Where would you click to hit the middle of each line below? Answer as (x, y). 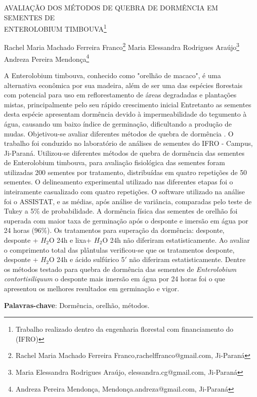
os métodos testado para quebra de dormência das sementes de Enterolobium (120, 269)
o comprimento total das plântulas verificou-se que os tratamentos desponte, (119, 249)
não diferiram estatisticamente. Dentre (187, 259)
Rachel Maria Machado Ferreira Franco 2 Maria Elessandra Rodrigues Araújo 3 (122, 46)
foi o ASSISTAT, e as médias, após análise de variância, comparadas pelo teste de (128, 201)
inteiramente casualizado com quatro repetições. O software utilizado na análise (125, 192)
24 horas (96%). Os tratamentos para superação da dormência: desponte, (114, 230)
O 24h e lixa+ (70, 240)
